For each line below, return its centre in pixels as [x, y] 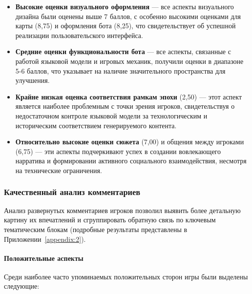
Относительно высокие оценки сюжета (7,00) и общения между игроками [130, 142]
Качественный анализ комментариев [72, 192]
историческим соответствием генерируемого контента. [96, 125]
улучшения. [32, 80]
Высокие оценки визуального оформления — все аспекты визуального [125, 6]
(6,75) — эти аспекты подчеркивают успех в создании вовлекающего [118, 151]
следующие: [22, 286]
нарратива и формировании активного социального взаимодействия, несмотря [131, 161]
